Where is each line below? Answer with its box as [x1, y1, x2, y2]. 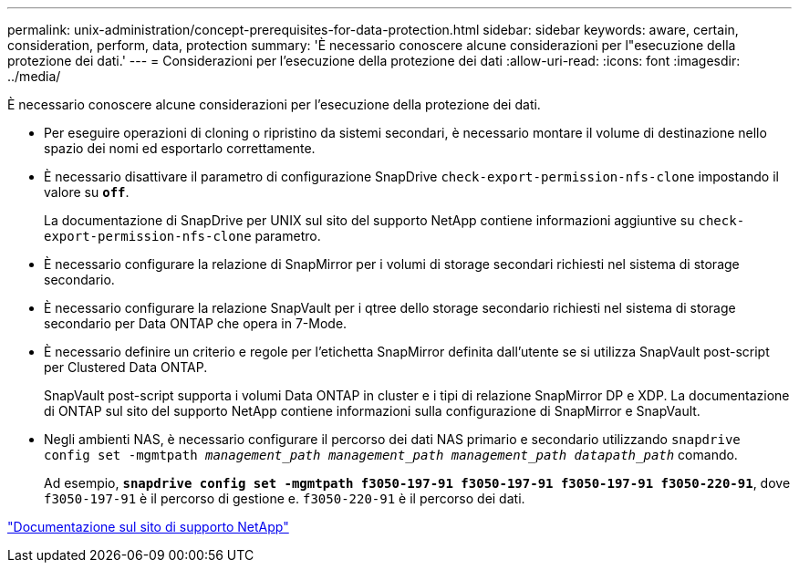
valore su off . [44, 184, 130, 200]
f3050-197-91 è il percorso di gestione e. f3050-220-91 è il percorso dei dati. [44, 491, 525, 506]
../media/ [7, 68, 61, 84]
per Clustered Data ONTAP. [44, 359, 208, 375]
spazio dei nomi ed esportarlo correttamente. [44, 140, 316, 156]
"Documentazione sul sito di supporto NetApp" [7, 519, 289, 534]
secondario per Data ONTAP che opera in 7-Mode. [44, 316, 348, 331]
